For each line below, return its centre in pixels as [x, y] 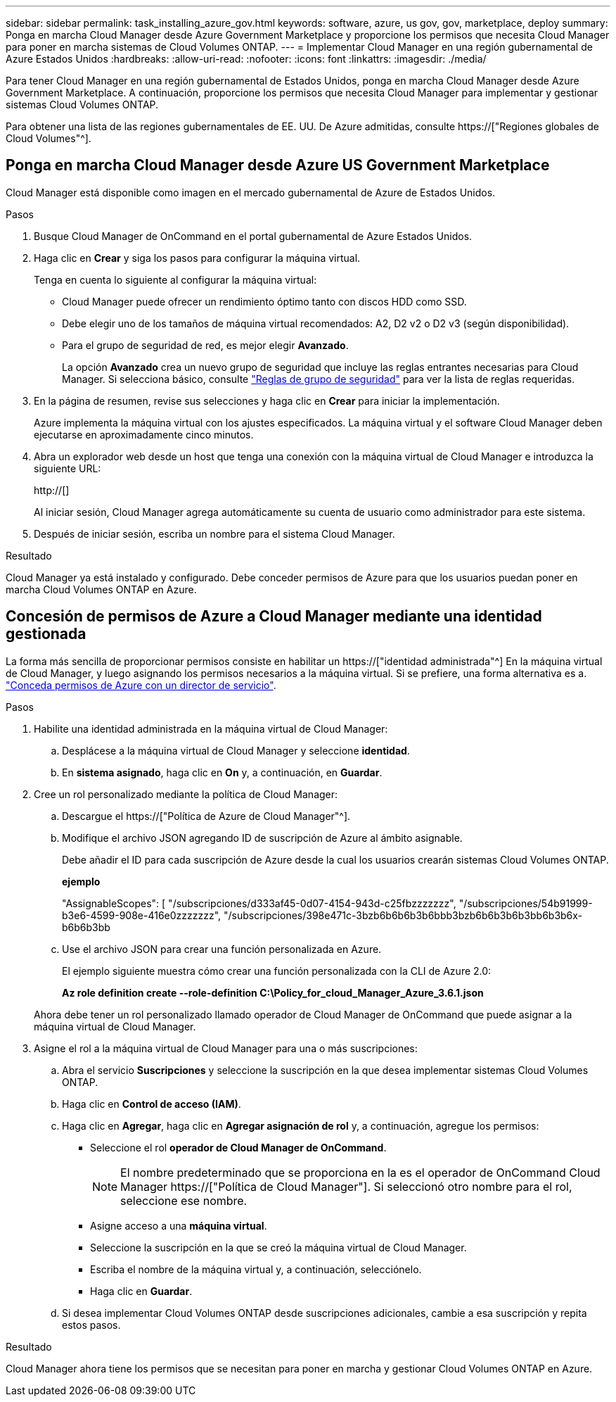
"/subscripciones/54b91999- [526, 903]
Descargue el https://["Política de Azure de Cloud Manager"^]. [206, 816]
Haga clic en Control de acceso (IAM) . [152, 1104]
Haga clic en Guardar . [141, 1291]
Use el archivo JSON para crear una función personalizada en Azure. [222, 949]
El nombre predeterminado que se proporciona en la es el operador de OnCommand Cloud [360, 1172]
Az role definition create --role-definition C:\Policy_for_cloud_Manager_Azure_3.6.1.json [273, 992]
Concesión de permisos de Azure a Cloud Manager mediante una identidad [274, 617]
